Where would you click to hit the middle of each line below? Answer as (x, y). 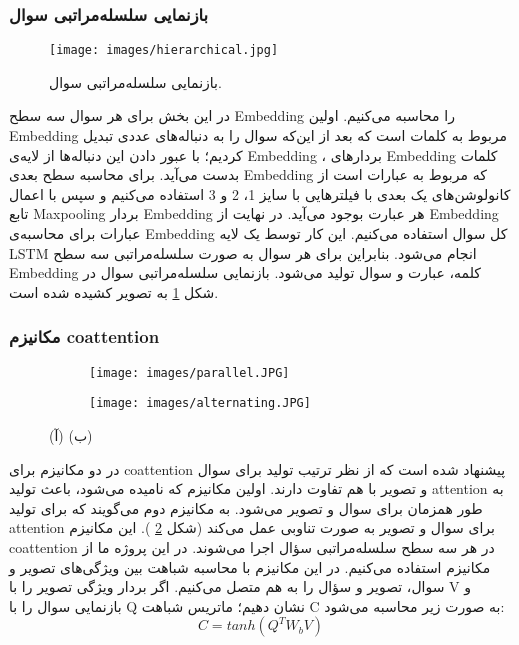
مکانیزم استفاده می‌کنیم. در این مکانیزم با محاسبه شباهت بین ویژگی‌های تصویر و (250, 566)
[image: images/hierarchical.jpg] (164, 50)
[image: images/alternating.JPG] (200, 403)
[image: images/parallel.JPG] (189, 372)
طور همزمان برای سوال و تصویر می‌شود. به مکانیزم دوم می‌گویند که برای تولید (246, 507)
